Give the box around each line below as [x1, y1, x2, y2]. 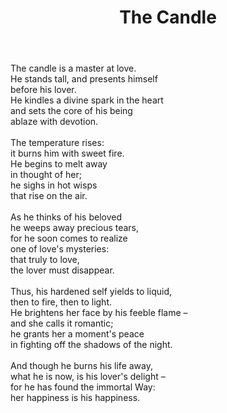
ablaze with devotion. [10, 116, 99, 128]
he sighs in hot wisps [10, 179, 98, 191]
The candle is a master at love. [10, 62, 137, 75]
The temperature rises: [10, 137, 105, 149]
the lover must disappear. [10, 264, 115, 276]
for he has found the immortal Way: [10, 381, 156, 393]
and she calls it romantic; [10, 317, 114, 330]
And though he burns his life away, [10, 360, 153, 372]
